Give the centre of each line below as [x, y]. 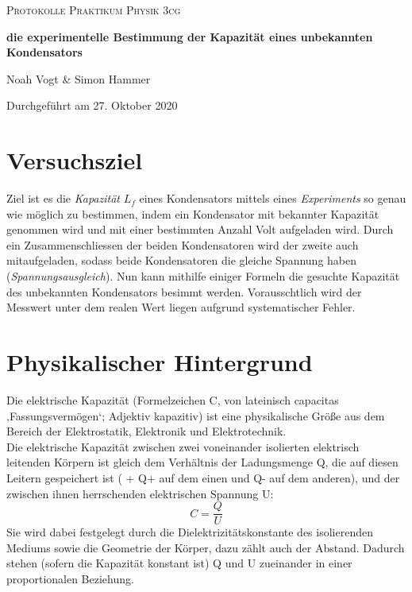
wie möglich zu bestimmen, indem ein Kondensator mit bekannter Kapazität [193, 213]
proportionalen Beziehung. [70, 578]
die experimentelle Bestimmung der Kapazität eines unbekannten [190, 36]
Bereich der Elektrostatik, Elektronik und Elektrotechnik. [146, 431]
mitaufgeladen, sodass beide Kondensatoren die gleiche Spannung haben [181, 260]
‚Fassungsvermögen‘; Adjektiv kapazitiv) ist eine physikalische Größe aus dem [196, 415]
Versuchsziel [75, 160]
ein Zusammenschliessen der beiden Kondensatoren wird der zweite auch [183, 244]
